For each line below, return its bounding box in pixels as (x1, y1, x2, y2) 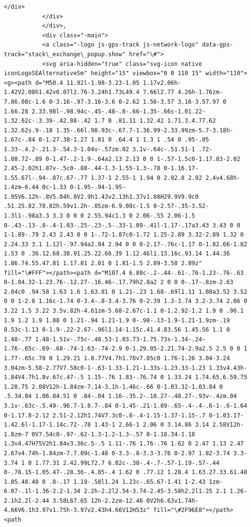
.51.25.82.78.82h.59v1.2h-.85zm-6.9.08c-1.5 (4, 203, 150, 210)
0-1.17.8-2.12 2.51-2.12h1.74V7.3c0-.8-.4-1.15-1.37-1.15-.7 (4, 412, 206, 419)
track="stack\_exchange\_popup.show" (4, 50, 126, 58)
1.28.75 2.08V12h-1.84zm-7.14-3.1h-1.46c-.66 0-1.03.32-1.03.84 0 (4, 383, 223, 390)
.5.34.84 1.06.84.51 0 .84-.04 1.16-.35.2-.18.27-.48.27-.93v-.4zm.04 (4, 393, 237, 400)
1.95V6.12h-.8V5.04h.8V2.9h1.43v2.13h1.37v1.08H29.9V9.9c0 (4, 193, 199, 200)
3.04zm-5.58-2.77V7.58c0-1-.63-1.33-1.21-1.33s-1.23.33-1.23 (4, 364, 206, 371)
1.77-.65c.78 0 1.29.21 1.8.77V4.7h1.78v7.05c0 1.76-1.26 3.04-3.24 (4, 354, 230, 362)
